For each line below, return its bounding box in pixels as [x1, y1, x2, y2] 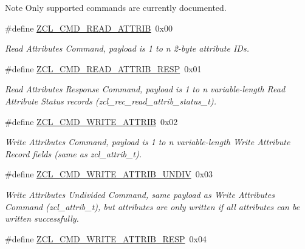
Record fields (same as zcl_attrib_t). [5, 147, 142, 160]
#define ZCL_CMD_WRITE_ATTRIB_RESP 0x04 [5, 232, 207, 245]
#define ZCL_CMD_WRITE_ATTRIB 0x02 [5, 115, 178, 128]
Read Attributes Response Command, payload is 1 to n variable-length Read [5, 83, 286, 95]
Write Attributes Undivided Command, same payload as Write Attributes [5, 188, 275, 200]
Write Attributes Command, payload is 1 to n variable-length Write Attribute [5, 135, 290, 148]
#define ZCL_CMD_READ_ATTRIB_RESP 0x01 [5, 62, 202, 75]
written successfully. [5, 212, 79, 225]
